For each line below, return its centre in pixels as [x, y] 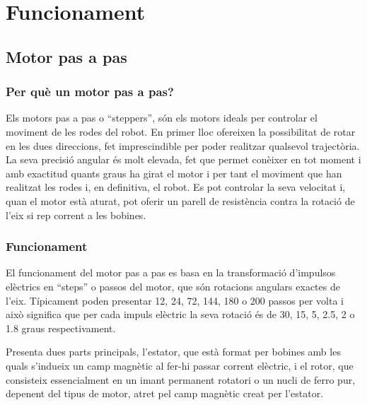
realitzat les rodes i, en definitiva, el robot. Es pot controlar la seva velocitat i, [176, 187]
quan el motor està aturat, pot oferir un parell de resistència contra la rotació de [180, 200]
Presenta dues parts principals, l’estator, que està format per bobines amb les [173, 352]
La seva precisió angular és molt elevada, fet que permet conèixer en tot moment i [183, 159]
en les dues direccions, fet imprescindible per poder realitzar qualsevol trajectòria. [183, 145]
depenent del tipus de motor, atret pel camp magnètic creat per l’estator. [165, 393]
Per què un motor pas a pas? [90, 92]
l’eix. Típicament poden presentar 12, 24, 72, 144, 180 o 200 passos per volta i [175, 300]
